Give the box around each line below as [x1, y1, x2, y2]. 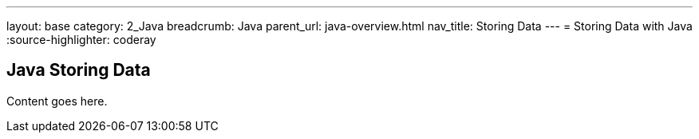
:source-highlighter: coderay [6, 33, 156, 46]
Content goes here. [6, 93, 108, 108]
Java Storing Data [6, 60, 151, 81]
